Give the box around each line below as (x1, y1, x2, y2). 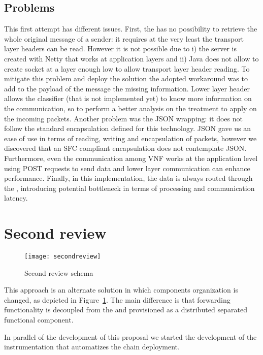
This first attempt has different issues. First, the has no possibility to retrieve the (4, 23, 257, 34)
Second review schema (24, 267, 93, 278)
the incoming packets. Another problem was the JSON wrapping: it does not (4, 113, 243, 123)
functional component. (4, 314, 74, 325)
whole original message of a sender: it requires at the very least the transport (4, 33, 244, 44)
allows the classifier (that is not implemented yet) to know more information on (4, 93, 252, 104)
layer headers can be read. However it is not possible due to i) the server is (4, 43, 237, 54)
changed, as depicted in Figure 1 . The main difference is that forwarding (4, 294, 231, 305)
